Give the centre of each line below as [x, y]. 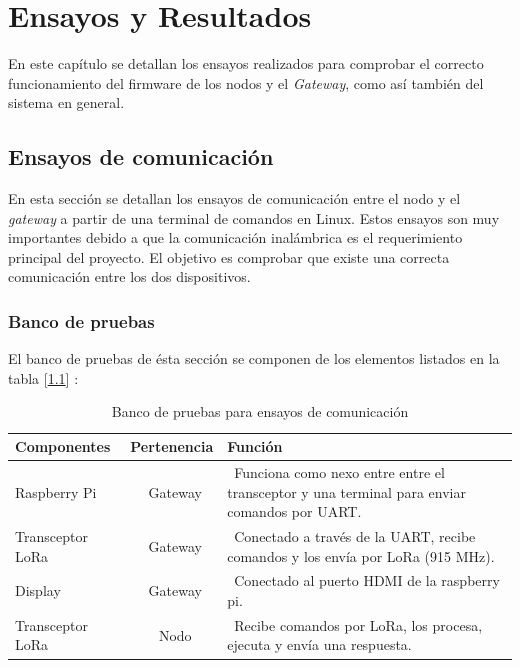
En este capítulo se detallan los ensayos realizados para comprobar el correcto [246, 63]
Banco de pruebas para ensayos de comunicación [260, 411]
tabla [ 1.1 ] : [43, 377]
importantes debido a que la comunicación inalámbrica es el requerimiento [235, 237]
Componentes [63, 446]
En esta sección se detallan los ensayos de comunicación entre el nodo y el [234, 198]
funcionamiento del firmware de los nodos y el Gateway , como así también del [246, 82]
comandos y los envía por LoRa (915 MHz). [361, 555]
